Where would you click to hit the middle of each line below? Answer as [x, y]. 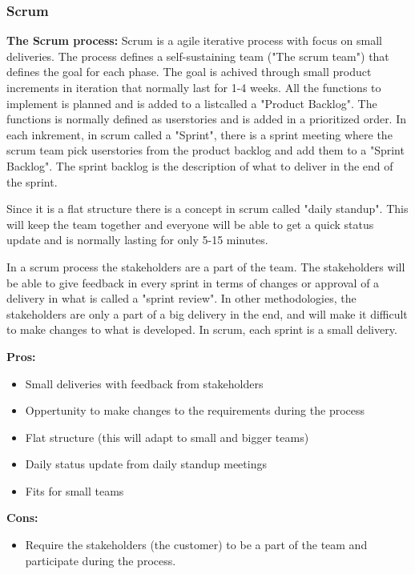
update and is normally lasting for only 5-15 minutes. [137, 240]
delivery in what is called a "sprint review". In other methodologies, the [181, 298]
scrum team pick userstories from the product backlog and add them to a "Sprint [205, 150]
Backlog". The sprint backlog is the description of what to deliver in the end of [200, 165]
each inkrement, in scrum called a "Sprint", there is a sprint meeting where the [199, 134]
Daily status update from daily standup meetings [146, 464]
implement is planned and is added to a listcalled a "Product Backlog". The [192, 103]
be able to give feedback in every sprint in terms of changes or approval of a [193, 282]
